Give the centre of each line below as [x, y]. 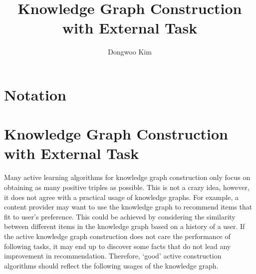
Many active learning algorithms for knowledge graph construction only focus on [127, 177]
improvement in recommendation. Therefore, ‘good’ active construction [113, 256]
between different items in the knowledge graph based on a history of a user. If [125, 226]
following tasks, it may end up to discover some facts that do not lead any [118, 246]
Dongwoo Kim [130, 52]
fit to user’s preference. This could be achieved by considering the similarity [120, 216]
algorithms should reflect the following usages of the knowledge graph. [111, 265]
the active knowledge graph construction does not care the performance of [117, 236]
